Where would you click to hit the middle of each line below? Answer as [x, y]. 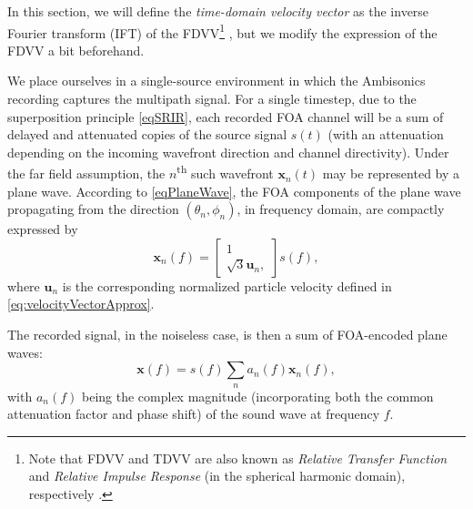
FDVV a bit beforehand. [76, 50]
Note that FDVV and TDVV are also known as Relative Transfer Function [238, 458]
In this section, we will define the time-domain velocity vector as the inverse [218, 11]
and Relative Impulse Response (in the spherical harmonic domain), [217, 476]
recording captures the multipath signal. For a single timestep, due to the [212, 99]
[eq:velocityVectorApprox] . [81, 304]
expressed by [43, 229]
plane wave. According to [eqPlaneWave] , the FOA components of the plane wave [234, 191]
